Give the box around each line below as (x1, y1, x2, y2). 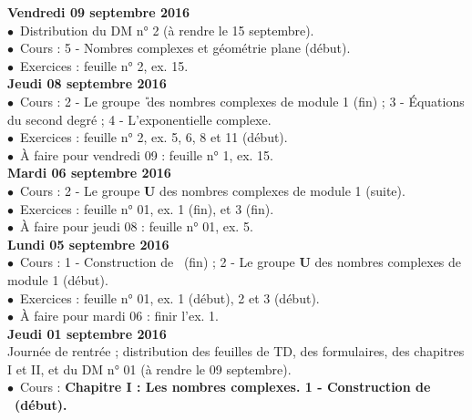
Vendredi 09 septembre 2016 (7, 3, 190, 21)
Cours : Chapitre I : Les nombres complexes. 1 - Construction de (19, 377, 431, 396)
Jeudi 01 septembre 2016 (7, 323, 167, 343)
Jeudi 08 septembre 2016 (7, 74, 167, 93)
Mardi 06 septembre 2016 (7, 163, 171, 182)
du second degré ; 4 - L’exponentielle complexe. (7, 109, 272, 128)
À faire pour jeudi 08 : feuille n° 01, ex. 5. (19, 217, 253, 236)
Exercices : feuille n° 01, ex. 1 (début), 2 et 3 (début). (19, 288, 320, 307)
